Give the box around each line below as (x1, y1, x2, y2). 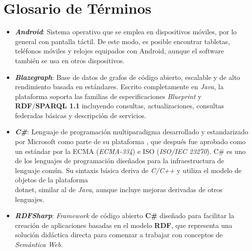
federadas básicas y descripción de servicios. (15, 110, 146, 120)
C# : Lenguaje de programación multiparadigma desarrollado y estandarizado (15, 126, 249, 137)
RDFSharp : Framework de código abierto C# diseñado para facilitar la (15, 210, 234, 221)
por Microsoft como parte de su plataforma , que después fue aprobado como (15, 136, 246, 147)
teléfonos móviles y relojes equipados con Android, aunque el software (15, 46, 224, 56)
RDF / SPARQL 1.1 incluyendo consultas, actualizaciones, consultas (15, 100, 224, 111)
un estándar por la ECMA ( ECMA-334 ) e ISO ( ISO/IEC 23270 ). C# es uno (15, 146, 246, 156)
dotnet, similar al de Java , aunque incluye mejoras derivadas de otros (15, 184, 223, 195)
